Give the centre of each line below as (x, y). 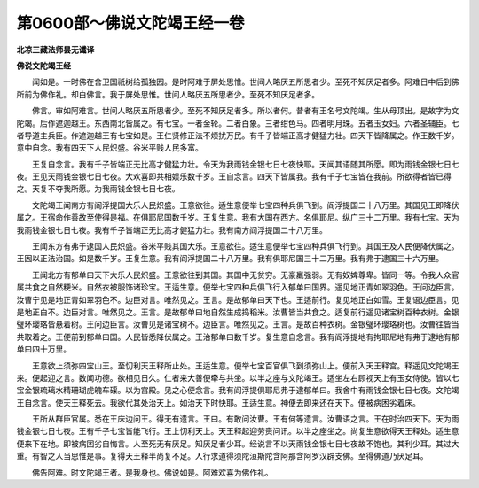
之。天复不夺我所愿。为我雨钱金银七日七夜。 (98, 189)
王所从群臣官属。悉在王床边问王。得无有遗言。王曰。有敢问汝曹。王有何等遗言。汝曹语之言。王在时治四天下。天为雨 (245, 419)
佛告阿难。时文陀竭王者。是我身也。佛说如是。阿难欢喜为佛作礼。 (152, 472)
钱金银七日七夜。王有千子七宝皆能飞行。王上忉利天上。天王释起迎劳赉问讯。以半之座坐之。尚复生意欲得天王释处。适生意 (238, 431)
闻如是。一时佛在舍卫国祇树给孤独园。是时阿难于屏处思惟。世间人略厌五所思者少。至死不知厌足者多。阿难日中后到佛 (245, 82)
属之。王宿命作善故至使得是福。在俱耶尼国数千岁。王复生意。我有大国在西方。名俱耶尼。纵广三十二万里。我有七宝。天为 (238, 218)
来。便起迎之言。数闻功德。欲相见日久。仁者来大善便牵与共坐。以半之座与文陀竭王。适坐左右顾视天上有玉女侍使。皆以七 (238, 377)
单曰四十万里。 (43, 349)
